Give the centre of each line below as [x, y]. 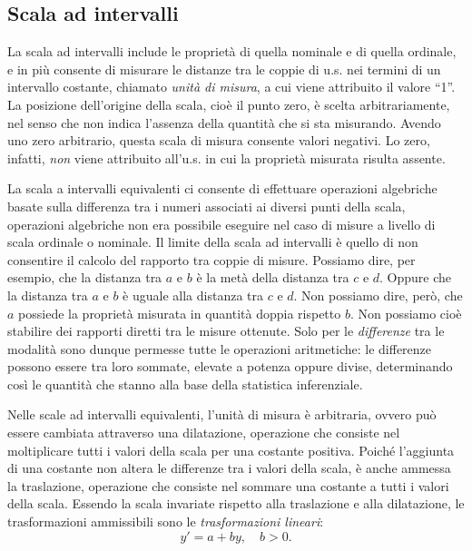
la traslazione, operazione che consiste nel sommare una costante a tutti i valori [228, 485]
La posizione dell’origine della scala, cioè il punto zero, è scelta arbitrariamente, [229, 104]
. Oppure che [416, 277]
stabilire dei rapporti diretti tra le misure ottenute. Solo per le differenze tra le [226, 331]
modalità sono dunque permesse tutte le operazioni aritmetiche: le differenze [220, 348]
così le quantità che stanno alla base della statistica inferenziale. [185, 384]
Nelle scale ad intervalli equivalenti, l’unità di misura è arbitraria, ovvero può [222, 414]
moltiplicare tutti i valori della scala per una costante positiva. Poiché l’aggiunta [231, 450]
